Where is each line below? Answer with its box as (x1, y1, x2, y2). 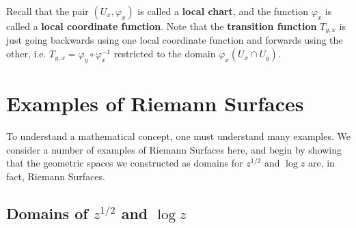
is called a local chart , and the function (137, 4, 308, 18)
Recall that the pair (6, 4, 89, 18)
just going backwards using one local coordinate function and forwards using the (6, 33, 343, 47)
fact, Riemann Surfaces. (6, 169, 105, 183)
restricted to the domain (113, 46, 216, 61)
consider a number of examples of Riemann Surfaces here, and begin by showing (6, 142, 342, 156)
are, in (307, 156, 335, 170)
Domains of (6, 202, 88, 223)
